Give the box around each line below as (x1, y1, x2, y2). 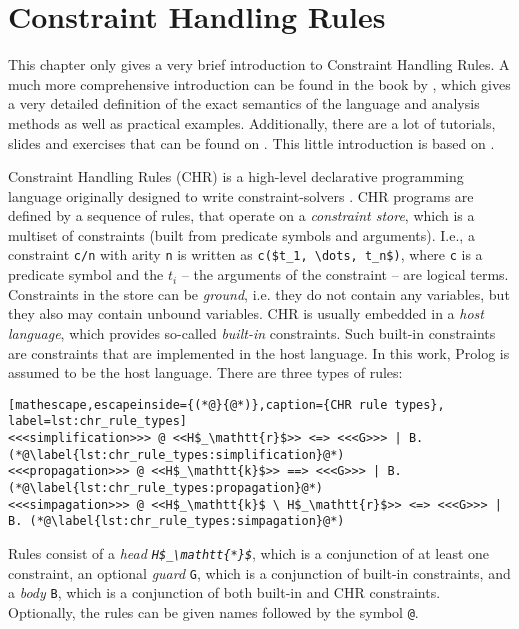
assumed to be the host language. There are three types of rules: (8, 362, 403, 383)
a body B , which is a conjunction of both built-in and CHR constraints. (8, 582, 441, 603)
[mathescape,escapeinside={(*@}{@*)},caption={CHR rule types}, (8, 397, 445, 412)
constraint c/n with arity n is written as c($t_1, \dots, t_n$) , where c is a (8, 244, 483, 265)
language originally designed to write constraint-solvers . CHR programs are (8, 185, 474, 206)
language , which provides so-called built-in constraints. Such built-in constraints (8, 322, 496, 343)
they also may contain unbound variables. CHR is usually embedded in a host (8, 303, 484, 324)
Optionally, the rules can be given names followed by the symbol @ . (8, 601, 419, 622)
